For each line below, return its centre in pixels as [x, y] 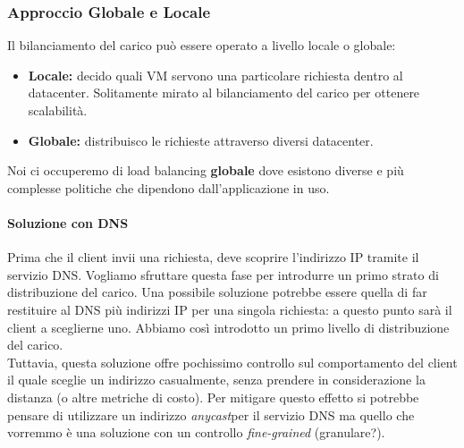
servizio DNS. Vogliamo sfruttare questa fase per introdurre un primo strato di [223, 274]
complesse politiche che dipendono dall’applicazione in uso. [169, 187]
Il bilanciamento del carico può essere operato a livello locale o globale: [202, 45]
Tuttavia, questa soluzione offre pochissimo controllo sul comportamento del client [232, 362]
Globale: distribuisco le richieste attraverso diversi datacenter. [201, 140]
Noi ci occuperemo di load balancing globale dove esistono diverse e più [206, 170]
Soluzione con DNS [68, 222]
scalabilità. [58, 110]
